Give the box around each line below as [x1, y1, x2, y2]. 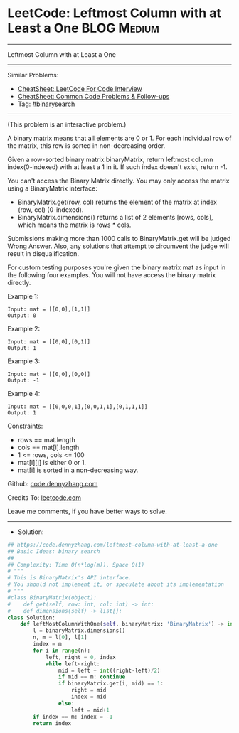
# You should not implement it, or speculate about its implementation [7, 581, 224, 588]
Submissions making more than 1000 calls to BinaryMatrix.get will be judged [7, 234, 231, 242]
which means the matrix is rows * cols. [17, 220, 132, 229]
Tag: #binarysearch [17, 100, 75, 108]
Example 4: [7, 389, 41, 397]
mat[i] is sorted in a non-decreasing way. [17, 466, 139, 474]
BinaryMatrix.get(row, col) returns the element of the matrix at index [17, 198, 217, 206]
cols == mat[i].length [17, 443, 80, 451]
